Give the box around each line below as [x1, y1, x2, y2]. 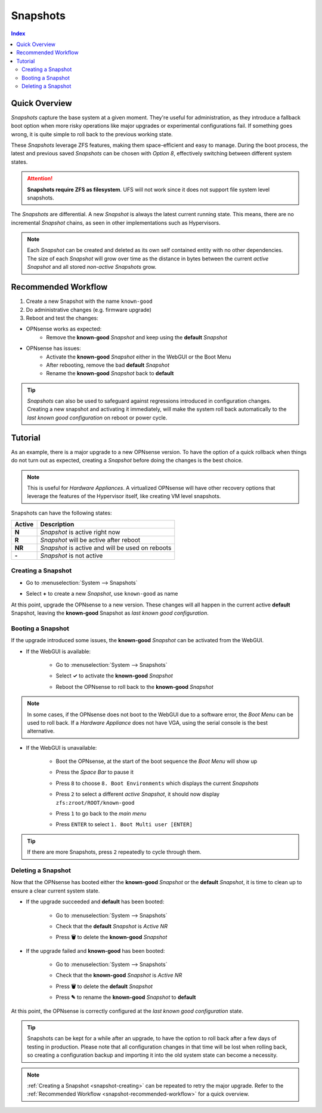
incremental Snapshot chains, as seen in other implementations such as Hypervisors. [11, 219, 221, 226]
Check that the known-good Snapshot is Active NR [55, 971, 182, 979]
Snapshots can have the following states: [11, 509, 112, 516]
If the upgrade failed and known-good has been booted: [26, 947, 165, 954]
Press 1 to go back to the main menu [55, 810, 147, 817]
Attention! [27, 175, 53, 182]
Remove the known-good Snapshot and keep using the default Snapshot [46, 333, 228, 341]
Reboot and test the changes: [26, 314, 98, 321]
